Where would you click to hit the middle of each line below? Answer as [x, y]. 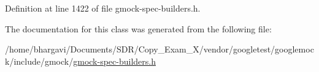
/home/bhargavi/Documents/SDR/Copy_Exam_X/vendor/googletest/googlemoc [159, 49]
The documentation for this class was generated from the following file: [138, 28]
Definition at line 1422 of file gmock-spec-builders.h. [103, 8]
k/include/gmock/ [39, 61]
